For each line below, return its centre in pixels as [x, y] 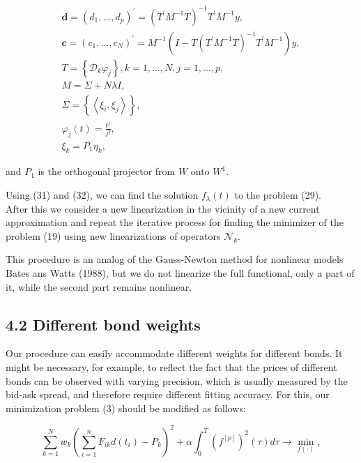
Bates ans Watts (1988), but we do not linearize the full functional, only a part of [180, 272]
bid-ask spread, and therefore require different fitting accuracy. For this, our [168, 394]
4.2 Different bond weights [103, 324]
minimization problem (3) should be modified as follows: [126, 408]
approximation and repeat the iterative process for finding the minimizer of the [175, 222]
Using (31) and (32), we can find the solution [102, 194]
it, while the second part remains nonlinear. [99, 286]
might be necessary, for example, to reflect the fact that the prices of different [171, 366]
